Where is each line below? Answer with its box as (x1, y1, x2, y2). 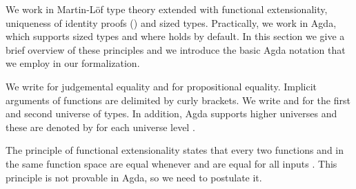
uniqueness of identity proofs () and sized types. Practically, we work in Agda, (6, 15, 337, 30)
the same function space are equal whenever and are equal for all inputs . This (6, 156, 337, 170)
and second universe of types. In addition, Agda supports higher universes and (6, 106, 337, 121)
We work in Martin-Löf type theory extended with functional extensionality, (6, 2, 328, 16)
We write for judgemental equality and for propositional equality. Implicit (6, 79, 317, 93)
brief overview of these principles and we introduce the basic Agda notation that (6, 42, 346, 57)
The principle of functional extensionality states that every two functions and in (6, 143, 344, 157)
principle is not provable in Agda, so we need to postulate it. (6, 170, 262, 184)
